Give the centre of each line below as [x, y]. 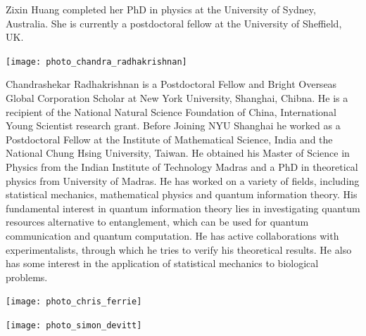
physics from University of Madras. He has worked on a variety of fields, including [183, 180]
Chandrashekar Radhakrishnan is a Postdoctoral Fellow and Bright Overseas [171, 84]
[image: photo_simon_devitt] [74, 325]
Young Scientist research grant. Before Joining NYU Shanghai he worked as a [173, 125]
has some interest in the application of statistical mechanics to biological [162, 263]
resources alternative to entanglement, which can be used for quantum [157, 222]
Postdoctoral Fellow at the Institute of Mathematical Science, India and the [169, 139]
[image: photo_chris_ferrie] [74, 302]
